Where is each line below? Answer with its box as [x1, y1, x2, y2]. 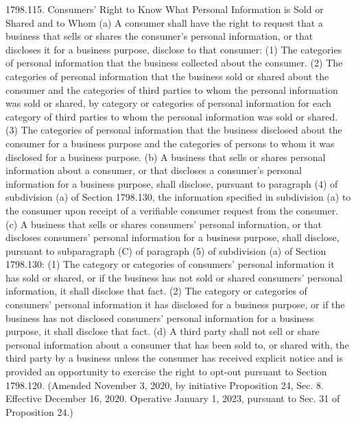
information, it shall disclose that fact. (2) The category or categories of [5, 284, 307, 298]
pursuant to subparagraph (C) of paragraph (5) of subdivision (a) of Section [5, 243, 327, 258]
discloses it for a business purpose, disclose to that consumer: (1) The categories [5, 42, 342, 56]
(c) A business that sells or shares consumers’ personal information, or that [5, 216, 322, 231]
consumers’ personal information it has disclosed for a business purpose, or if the [5, 297, 345, 312]
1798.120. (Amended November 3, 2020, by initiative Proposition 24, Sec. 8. [5, 377, 324, 392]
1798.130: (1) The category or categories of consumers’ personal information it [5, 257, 335, 271]
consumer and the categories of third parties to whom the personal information [5, 82, 338, 97]
